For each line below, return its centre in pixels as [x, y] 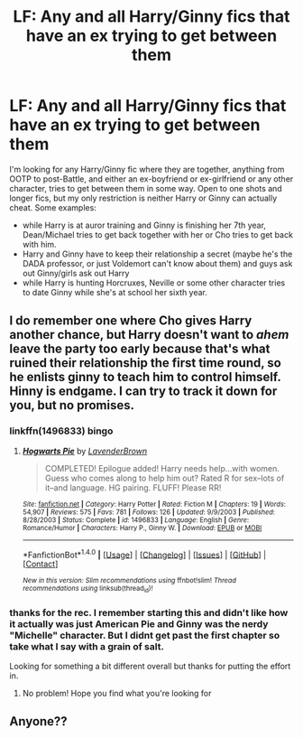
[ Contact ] [40, 564]
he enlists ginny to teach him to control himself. [145, 377]
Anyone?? [38, 721]
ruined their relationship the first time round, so [145, 363]
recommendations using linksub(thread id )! [87, 589]
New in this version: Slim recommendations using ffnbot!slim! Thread [129, 581]
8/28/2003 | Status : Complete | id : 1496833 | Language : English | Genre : [136, 520]
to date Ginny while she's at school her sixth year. [115, 292]
